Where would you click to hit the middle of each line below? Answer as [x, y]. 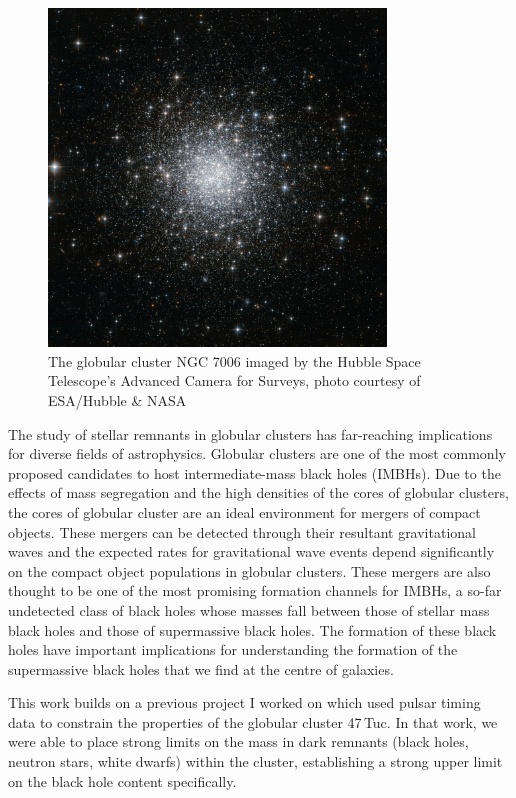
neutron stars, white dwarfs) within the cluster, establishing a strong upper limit [255, 761]
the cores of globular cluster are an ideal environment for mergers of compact [244, 511]
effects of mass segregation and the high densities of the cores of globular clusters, [258, 492]
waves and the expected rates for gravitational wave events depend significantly [251, 551]
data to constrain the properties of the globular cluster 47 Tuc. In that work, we [253, 721]
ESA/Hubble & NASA [117, 399]
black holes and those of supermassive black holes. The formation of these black [252, 629]
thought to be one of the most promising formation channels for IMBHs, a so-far [255, 590]
